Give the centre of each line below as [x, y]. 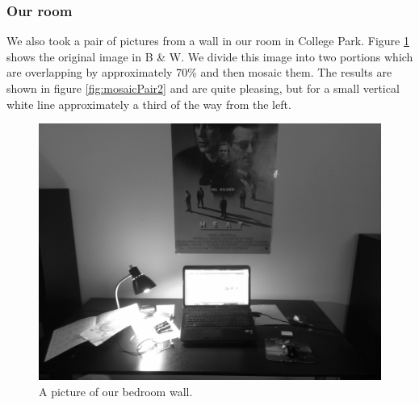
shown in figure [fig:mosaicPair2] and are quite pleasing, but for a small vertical [203, 88]
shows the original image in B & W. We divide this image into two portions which [210, 56]
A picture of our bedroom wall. [116, 391]
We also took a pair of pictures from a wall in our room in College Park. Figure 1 [208, 41]
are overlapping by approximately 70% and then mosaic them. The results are [199, 72]
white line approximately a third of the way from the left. [149, 104]
